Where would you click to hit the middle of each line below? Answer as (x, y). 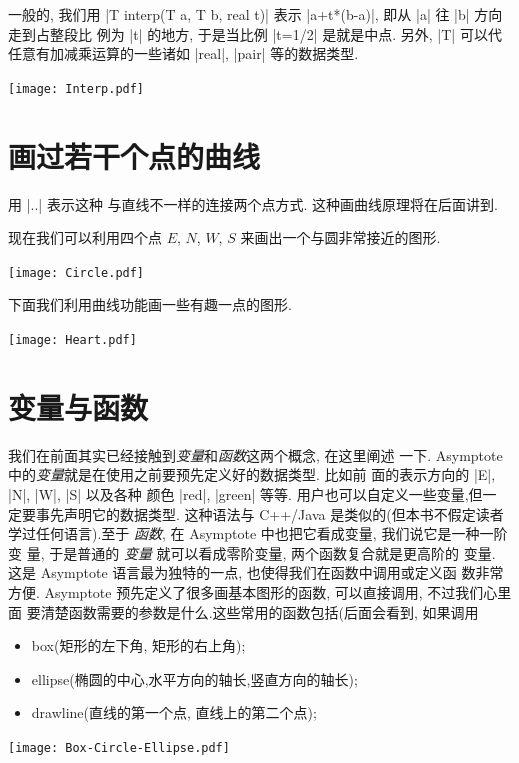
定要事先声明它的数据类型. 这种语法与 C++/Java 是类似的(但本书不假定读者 (256, 513)
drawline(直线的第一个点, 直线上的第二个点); (174, 712)
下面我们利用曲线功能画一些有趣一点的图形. (150, 304)
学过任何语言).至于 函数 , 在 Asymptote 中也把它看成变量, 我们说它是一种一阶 (258, 533)
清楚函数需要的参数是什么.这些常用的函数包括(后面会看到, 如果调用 (259, 611)
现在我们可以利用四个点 (85, 237)
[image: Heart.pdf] (72, 340)
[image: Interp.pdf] (76, 88)
